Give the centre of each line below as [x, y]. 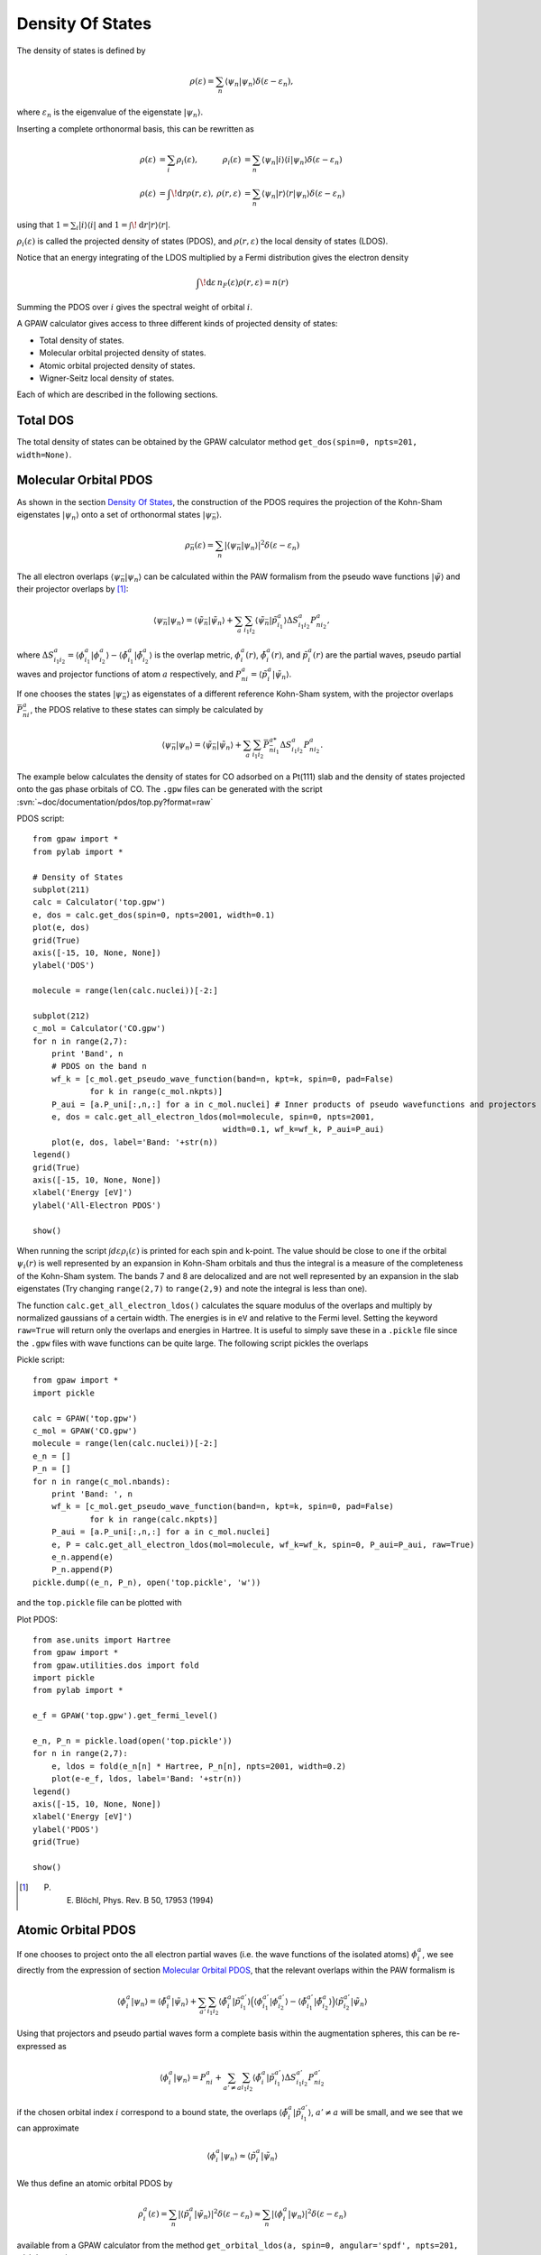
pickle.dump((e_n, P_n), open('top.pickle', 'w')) [147, 1582]
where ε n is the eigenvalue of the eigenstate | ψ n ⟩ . [110, 113]
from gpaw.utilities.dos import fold [116, 1665]
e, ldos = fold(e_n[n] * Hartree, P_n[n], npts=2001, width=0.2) [199, 1766]
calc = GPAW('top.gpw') [85, 1418]
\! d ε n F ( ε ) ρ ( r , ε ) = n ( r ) [244, 283]
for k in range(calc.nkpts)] [154, 1519]
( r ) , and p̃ [289, 655]
